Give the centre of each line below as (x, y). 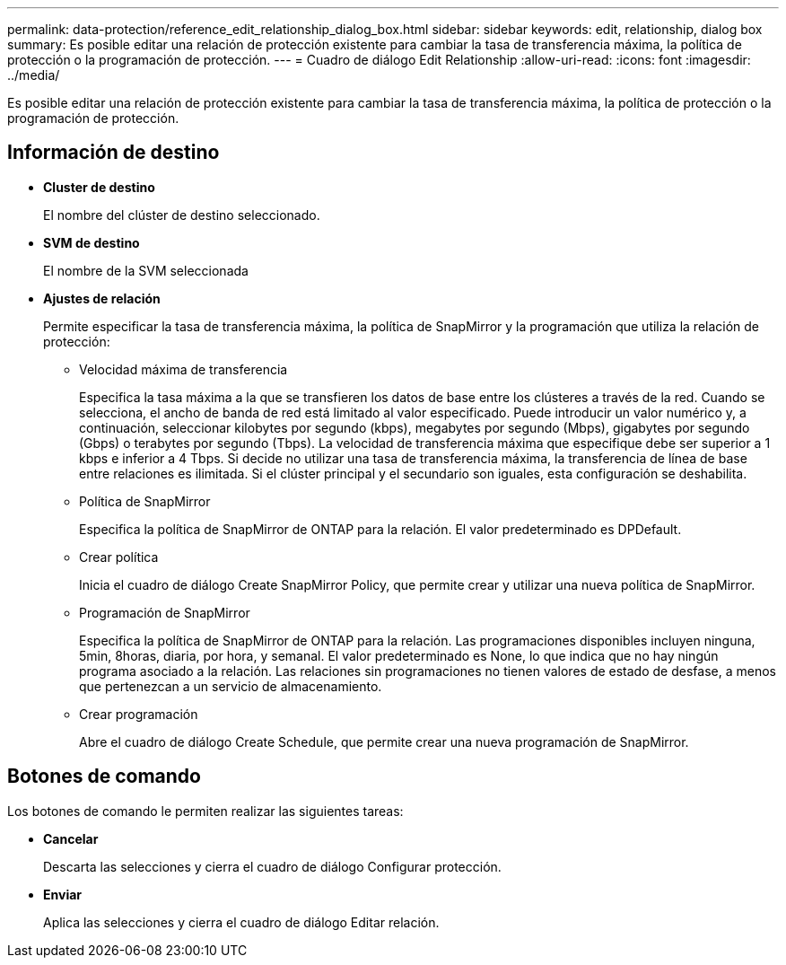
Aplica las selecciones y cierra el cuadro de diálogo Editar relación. (241, 922)
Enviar (62, 894)
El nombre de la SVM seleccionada (146, 270)
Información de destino (114, 153)
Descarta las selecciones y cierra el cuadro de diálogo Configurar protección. (272, 866)
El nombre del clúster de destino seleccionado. (182, 215)
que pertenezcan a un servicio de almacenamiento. (231, 686)
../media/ (34, 75)
